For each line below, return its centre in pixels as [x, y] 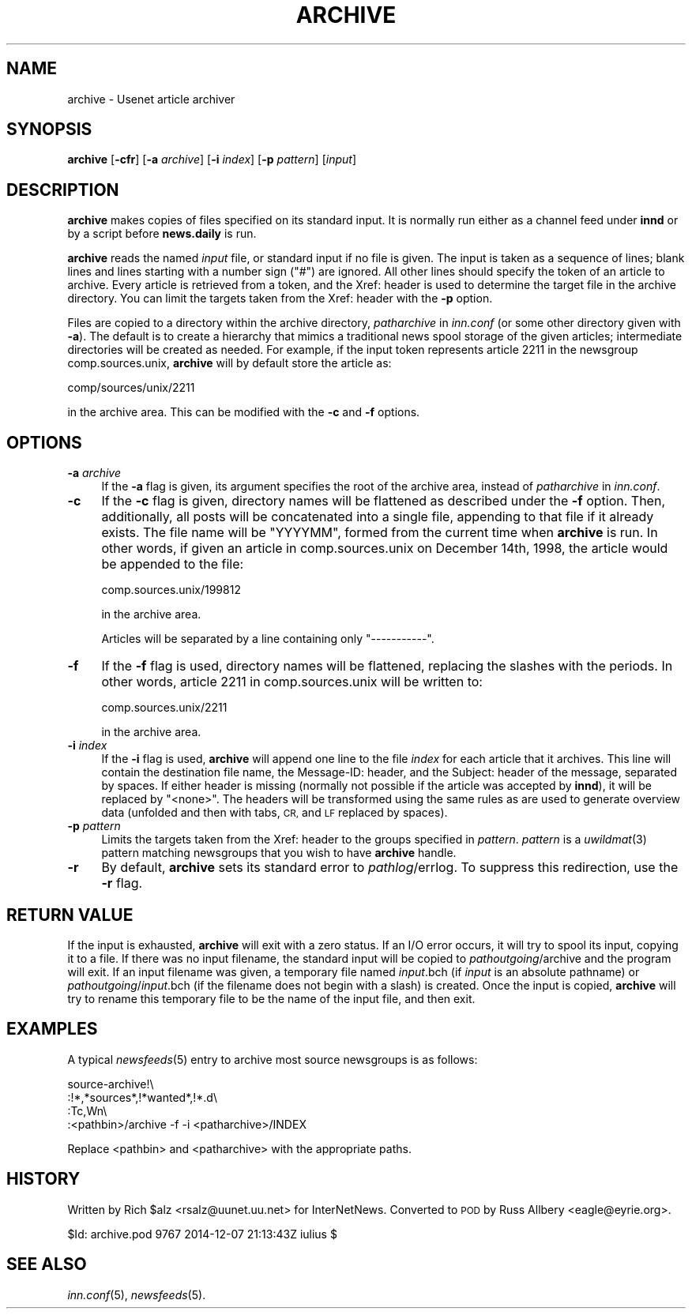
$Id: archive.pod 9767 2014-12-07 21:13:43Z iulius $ [202, 1234]
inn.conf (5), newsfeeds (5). [137, 1294]
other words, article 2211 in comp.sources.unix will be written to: [292, 682]
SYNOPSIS [49, 130]
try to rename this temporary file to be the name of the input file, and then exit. [271, 998]
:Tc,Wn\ [87, 1110]
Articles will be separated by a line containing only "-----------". [268, 639]
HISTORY [43, 1179]
